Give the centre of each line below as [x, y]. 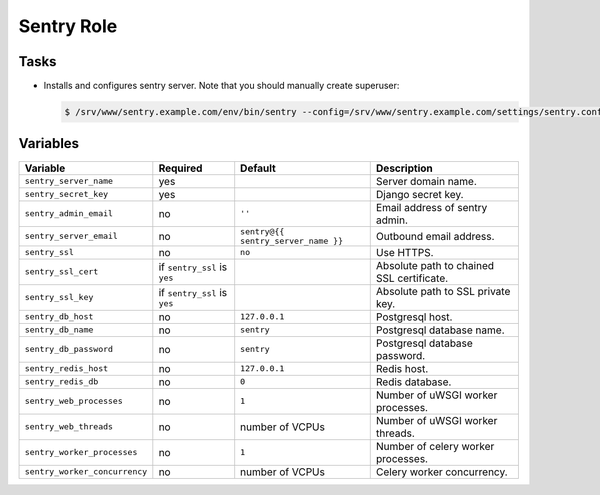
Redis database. [413, 382]
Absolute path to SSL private [443, 291]
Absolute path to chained [435, 265]
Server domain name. [426, 181]
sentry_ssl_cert [61, 271]
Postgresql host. [414, 317]
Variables [49, 143]
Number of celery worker [435, 446]
